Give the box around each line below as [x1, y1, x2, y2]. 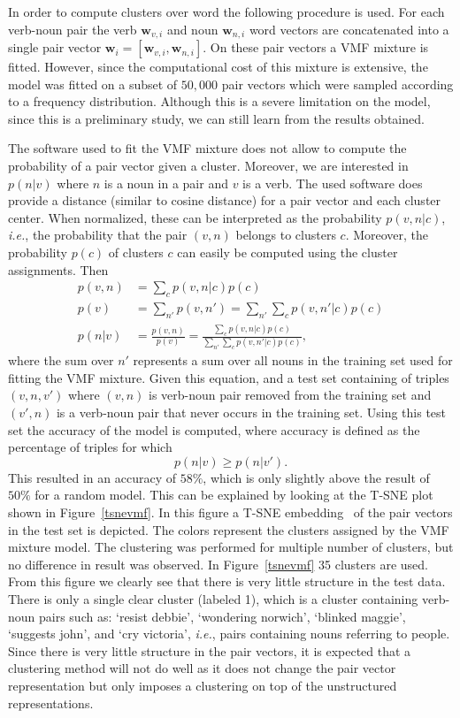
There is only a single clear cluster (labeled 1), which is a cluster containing [8, 589, 418, 607]
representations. [8, 693, 94, 712]
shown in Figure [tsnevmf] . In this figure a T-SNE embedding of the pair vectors [8, 503, 453, 522]
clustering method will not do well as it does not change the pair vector [8, 659, 396, 677]
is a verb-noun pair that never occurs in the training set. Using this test [56, 403, 447, 422]
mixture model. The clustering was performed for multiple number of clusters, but [8, 538, 454, 556]
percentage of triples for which [8, 438, 172, 456]
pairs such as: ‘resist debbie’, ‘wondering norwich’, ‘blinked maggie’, [39, 607, 406, 625]
